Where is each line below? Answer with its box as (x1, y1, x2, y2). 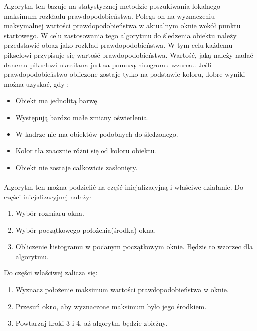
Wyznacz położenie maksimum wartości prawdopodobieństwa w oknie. (15, 284, 229, 295)
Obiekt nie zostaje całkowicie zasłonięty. (15, 162, 138, 172)
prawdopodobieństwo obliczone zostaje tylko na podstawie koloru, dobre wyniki (4, 69, 245, 79)
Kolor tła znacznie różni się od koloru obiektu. (15, 145, 156, 156)
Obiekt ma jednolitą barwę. (15, 95, 99, 106)
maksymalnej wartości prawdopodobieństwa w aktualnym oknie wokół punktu (4, 20, 241, 31)
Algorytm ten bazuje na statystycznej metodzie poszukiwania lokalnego (4, 1, 220, 11)
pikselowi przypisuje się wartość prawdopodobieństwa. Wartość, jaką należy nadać (4, 49, 253, 60)
